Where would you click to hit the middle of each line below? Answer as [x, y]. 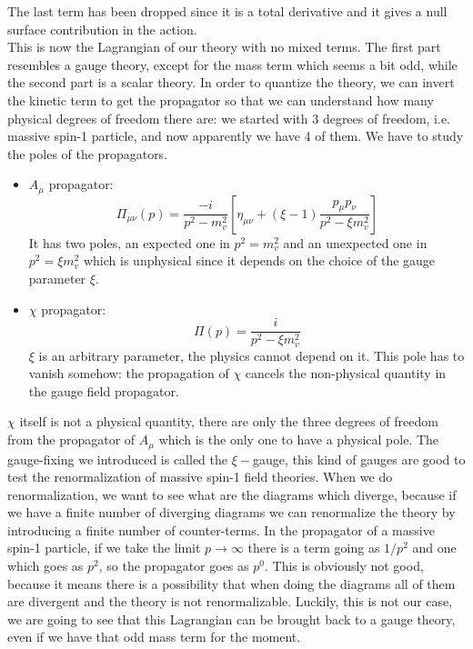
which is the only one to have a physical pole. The [299, 439]
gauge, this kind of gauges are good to [359, 459]
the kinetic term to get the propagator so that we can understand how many [221, 100]
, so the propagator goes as [174, 566]
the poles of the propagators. [88, 153]
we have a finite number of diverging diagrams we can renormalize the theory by [231, 512]
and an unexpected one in [355, 242]
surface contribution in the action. [102, 29]
